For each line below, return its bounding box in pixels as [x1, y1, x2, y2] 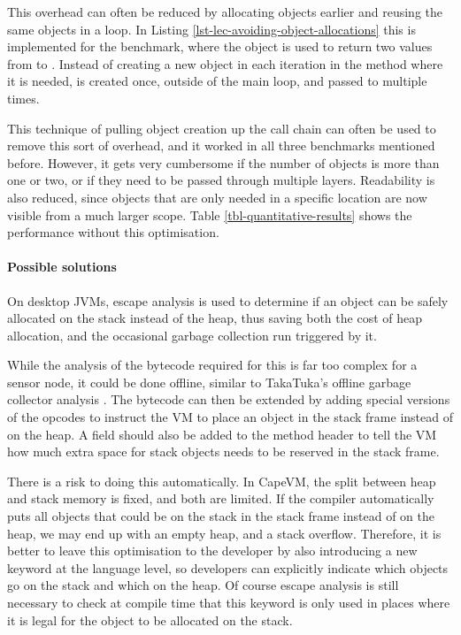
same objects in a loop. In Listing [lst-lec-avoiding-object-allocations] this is [7, 19, 416, 38]
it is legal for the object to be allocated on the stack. [7, 610, 293, 629]
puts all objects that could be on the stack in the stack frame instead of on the [7, 507, 435, 525]
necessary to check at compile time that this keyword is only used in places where [7, 593, 450, 612]
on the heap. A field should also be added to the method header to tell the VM [7, 425, 437, 443]
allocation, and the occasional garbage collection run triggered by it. [7, 325, 377, 344]
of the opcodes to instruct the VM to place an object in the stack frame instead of [7, 408, 453, 426]
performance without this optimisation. [7, 223, 219, 241]
